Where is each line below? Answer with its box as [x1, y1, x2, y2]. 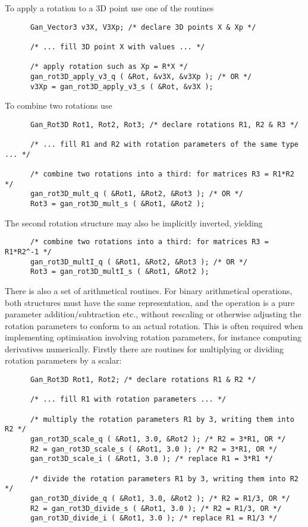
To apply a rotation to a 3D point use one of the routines [5, 2, 214, 14]
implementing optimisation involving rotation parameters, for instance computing [5, 331, 301, 343]
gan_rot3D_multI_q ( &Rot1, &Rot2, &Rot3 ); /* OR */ [30, 257, 248, 266]
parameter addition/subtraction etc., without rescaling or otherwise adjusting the [5, 308, 301, 320]
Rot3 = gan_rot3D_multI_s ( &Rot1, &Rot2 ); [30, 267, 209, 276]
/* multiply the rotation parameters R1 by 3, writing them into [30, 415, 294, 424]
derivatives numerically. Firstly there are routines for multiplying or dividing [5, 342, 284, 355]
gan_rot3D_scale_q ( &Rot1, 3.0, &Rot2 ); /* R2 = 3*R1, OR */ [30, 435, 286, 443]
